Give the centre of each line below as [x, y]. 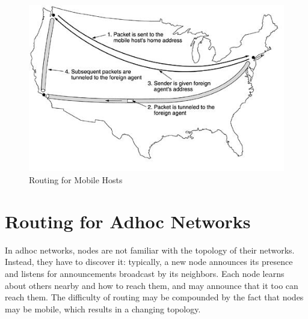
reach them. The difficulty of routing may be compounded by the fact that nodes [154, 297]
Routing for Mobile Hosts [76, 180]
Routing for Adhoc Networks [128, 221]
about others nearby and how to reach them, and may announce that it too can [152, 285]
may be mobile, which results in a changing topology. [103, 308]
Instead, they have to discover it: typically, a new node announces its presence [149, 262]
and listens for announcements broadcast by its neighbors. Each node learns [145, 273]
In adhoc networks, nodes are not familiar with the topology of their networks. [150, 250]
